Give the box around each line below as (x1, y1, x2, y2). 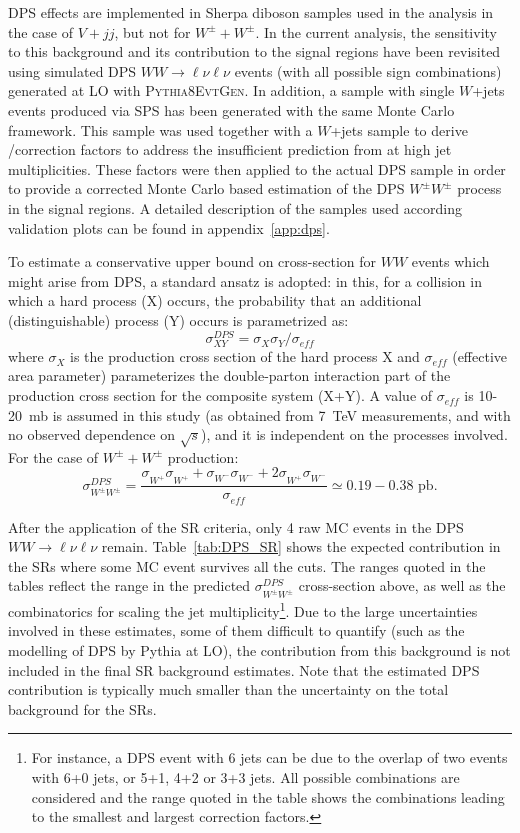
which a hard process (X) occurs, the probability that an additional (8, 290, 422, 311)
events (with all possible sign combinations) (234, 60, 502, 81)
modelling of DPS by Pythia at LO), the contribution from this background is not (8, 639, 511, 660)
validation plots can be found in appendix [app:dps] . (8, 217, 330, 238)
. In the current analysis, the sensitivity (255, 21, 497, 42)
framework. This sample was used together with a (8, 119, 313, 140)
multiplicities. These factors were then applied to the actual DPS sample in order (8, 158, 506, 179)
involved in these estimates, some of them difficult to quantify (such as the (8, 620, 465, 641)
